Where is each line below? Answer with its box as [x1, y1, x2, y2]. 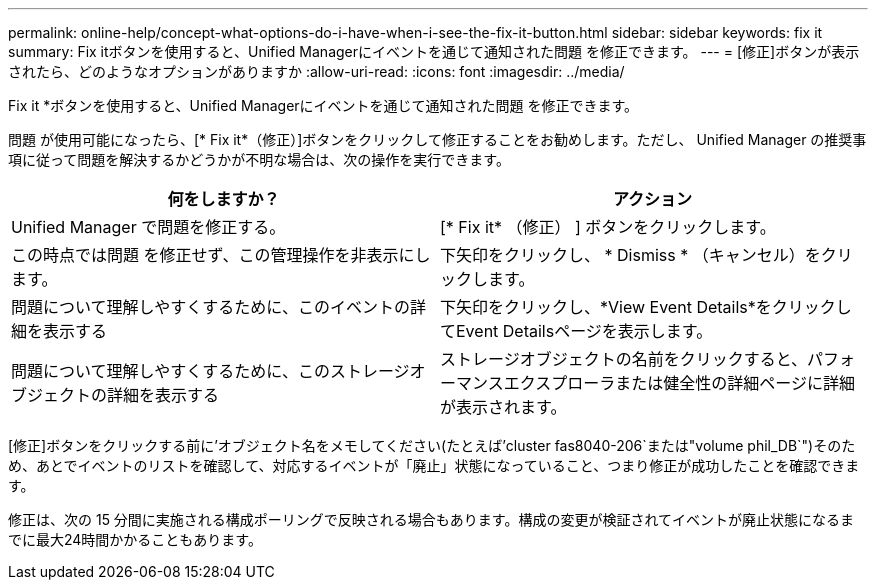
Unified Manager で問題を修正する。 [11, 217, 286, 237]
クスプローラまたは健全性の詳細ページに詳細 [519, 373, 855, 393]
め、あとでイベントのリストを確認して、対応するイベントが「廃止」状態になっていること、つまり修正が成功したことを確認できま [8, 457, 860, 474]
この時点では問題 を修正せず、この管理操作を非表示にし [11, 245, 431, 265]
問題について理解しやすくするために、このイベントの [11, 297, 410, 317]
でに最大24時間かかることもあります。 [8, 531, 262, 548]
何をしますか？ [167, 189, 280, 209]
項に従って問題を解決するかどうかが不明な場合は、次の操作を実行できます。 [8, 151, 510, 168]
